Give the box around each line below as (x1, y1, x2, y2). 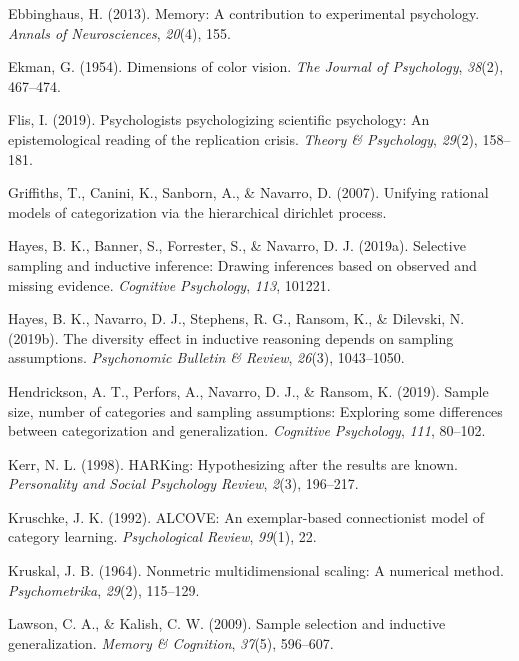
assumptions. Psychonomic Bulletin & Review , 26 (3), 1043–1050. (8, 347, 405, 368)
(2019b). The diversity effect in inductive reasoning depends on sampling (8, 327, 454, 348)
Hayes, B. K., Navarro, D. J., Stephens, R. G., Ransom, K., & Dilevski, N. (8, 308, 465, 329)
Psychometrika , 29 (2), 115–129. (8, 579, 200, 600)
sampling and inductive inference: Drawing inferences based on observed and (8, 254, 477, 275)
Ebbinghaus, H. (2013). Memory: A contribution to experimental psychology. (8, 3, 480, 23)
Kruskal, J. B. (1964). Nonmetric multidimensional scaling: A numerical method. (8, 560, 504, 581)
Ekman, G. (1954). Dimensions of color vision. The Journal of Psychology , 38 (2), (8, 56, 504, 77)
